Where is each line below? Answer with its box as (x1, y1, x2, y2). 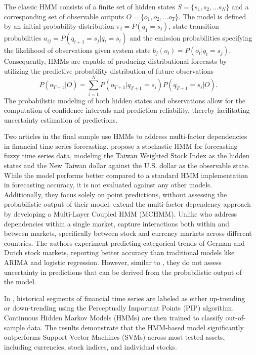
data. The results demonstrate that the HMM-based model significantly (27, 322, 244, 332)
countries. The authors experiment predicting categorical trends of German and (4, 237, 245, 248)
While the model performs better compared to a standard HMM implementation (4, 170, 248, 180)
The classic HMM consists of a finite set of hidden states (4, 1, 175, 11)
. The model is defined (178, 11, 246, 21)
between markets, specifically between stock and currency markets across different (4, 228, 252, 238)
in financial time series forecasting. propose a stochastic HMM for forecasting (4, 140, 238, 151)
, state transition (168, 21, 219, 31)
